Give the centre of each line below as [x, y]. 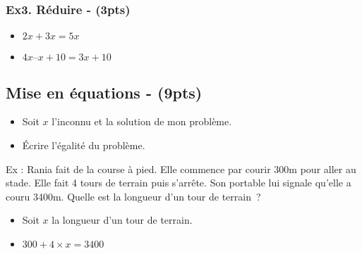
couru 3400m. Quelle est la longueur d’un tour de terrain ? [133, 196]
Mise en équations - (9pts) [104, 92]
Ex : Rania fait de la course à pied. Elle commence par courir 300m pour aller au [181, 169]
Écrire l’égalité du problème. [84, 145]
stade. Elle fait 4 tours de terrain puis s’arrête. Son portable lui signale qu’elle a [179, 183]
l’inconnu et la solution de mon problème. [142, 121]
